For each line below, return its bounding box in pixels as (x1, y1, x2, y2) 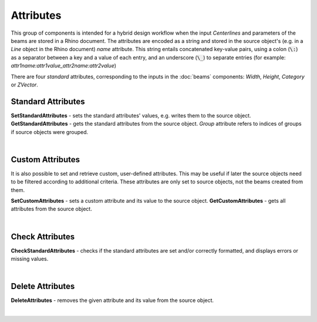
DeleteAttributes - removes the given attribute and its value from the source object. (11, 297, 214, 304)
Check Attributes (11, 232, 75, 241)
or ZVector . (11, 81, 38, 88)
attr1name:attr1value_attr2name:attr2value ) (11, 62, 117, 69)
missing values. (11, 256, 49, 263)
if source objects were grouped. (11, 128, 89, 135)
